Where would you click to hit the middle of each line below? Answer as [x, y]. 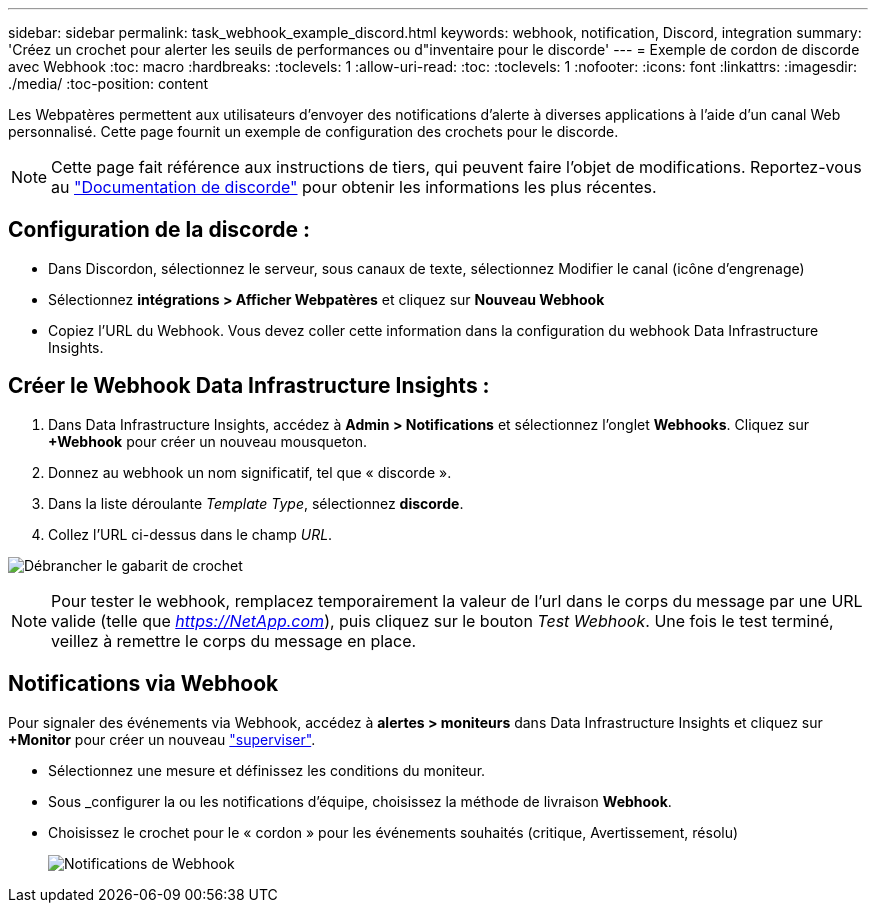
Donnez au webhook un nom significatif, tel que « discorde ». [250, 472]
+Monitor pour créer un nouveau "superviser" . [162, 739]
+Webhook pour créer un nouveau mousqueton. [208, 441]
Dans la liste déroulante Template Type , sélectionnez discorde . [256, 503]
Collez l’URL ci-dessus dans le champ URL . [190, 534]
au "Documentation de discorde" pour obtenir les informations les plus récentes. [354, 187]
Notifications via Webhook [143, 684]
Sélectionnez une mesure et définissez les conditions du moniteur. [267, 770]
